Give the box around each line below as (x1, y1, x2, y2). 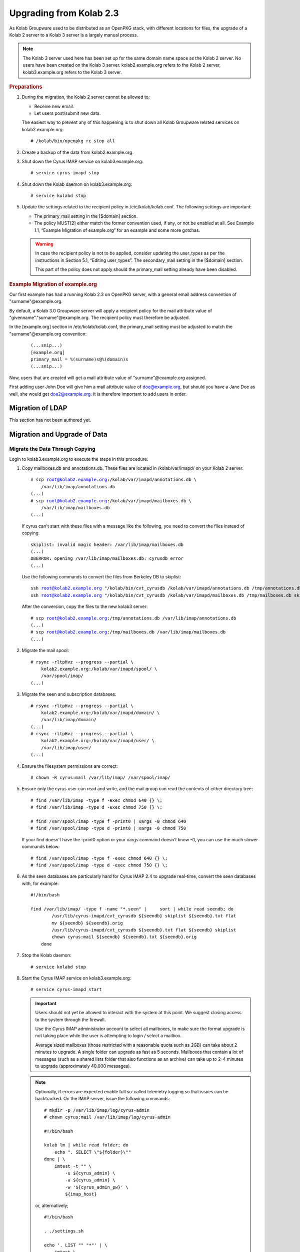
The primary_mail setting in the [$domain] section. (34, 213, 138, 219)
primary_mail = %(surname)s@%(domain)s (30, 356, 128, 362)
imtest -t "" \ (54, 1163, 92, 1169)
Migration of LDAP (9, 404, 67, 413)
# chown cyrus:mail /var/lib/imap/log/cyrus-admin (44, 1114, 171, 1120)
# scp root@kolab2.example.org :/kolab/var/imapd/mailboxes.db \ (30, 498, 192, 503)
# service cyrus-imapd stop (30, 170, 99, 176)
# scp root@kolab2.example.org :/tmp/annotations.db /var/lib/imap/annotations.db (30, 615, 236, 621)
